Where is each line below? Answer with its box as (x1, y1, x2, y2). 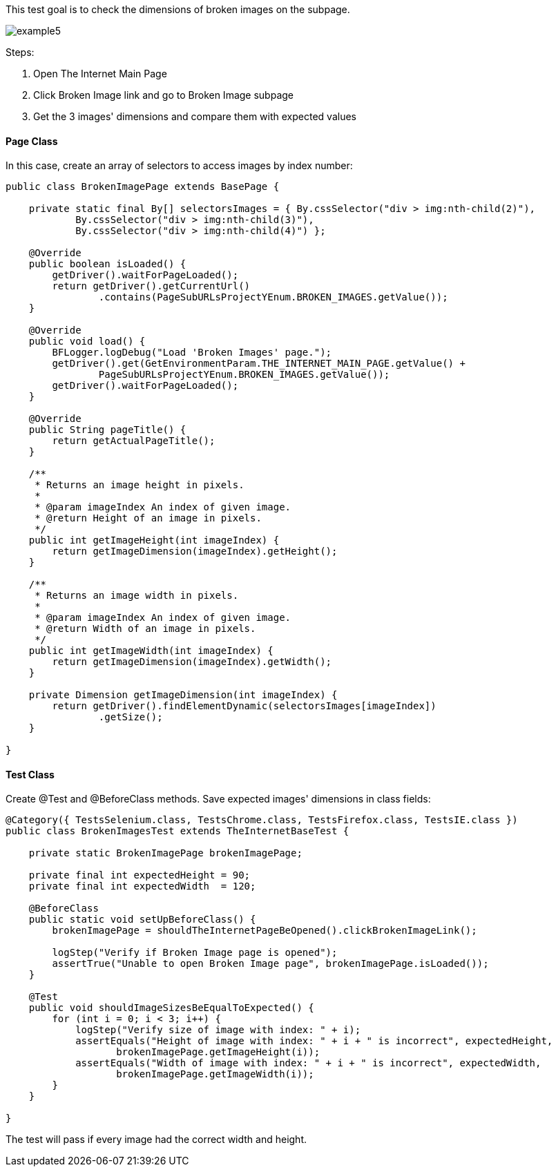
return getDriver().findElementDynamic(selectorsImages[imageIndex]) (52, 700, 437, 712)
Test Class (6, 768, 55, 780)
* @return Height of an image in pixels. (35, 512, 262, 524)
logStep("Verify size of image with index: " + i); (75, 1024, 361, 1036)
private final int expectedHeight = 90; (28, 870, 251, 881)
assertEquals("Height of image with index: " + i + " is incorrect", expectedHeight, (75, 1035, 553, 1047)
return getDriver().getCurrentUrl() (52, 280, 251, 292)
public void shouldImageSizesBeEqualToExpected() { (28, 1002, 314, 1014)
